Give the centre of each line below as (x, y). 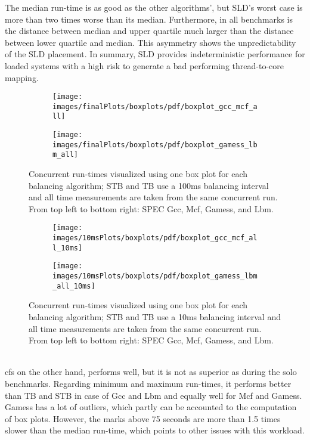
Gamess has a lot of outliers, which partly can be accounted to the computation (151, 407)
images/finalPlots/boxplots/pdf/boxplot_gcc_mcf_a (155, 106)
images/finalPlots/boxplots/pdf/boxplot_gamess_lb (155, 145)
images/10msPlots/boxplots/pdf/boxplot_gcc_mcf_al (155, 238)
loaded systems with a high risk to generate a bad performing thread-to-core (144, 65)
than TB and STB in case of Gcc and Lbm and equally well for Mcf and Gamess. (154, 395)
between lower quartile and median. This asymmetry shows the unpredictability (151, 42)
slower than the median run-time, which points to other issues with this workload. (155, 430)
